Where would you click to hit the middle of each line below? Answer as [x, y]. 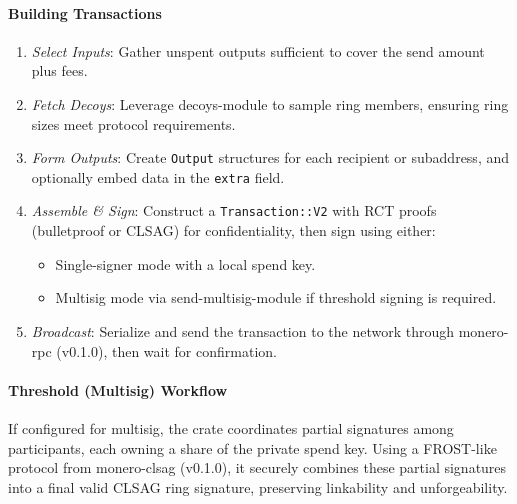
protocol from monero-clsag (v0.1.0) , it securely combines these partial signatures [257, 467]
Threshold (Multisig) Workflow [118, 389]
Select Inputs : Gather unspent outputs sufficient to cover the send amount [258, 50]
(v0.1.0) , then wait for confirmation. [166, 350]
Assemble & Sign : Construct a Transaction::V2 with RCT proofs [234, 210]
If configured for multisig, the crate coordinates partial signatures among [231, 427]
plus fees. [59, 70]
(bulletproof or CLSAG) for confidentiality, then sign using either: [233, 230]
